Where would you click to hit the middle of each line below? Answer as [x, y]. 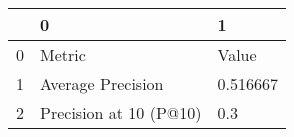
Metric [63, 54]
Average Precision [102, 83]
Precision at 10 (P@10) [121, 112]
